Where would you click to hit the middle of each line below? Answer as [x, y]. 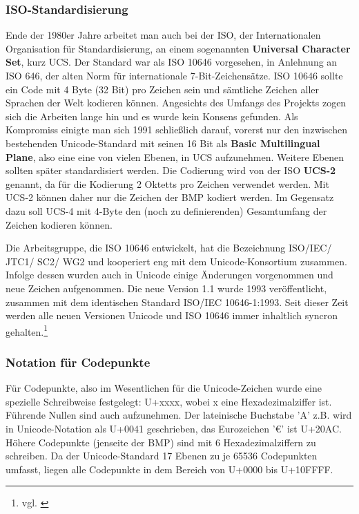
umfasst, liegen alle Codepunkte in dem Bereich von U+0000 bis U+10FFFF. [169, 469]
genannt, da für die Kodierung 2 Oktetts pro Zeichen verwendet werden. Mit [167, 183]
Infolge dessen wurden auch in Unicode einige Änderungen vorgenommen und [169, 275]
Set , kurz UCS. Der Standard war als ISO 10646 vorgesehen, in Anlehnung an [172, 62]
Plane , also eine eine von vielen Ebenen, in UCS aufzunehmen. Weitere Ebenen [175, 156]
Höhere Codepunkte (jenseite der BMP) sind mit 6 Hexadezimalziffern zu [161, 442]
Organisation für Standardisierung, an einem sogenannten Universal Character [178, 48]
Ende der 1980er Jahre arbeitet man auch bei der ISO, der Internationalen [163, 35]
